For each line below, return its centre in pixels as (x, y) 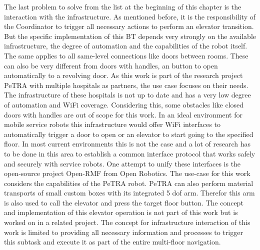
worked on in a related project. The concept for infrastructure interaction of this (127, 222)
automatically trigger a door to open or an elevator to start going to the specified (129, 134)
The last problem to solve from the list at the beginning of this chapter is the (123, 6)
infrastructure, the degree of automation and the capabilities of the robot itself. (126, 46)
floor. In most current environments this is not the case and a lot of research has (127, 144)
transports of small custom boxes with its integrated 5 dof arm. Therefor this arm (129, 193)
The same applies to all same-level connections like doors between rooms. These (126, 55)
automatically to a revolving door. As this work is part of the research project (123, 75)
